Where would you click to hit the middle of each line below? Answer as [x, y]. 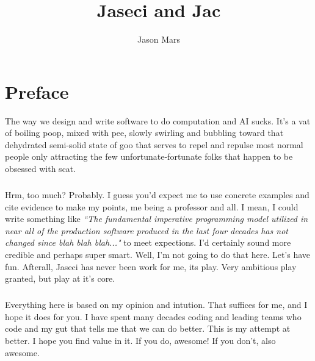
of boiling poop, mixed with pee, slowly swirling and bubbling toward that [144, 133]
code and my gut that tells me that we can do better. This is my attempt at [148, 328]
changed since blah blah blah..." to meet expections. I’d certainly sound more [148, 242]
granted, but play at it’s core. [60, 278]
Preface [37, 91]
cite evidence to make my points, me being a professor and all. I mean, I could [152, 206]
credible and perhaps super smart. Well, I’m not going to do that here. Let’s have [158, 254]
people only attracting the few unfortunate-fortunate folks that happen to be [149, 156]
